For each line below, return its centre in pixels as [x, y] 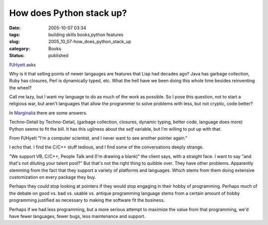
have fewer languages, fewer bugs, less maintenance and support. [77, 216]
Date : [15, 28]
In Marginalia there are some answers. [48, 113]
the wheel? [20, 87]
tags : [15, 34]
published [59, 56]
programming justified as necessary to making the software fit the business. [87, 200]
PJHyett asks [23, 65]
